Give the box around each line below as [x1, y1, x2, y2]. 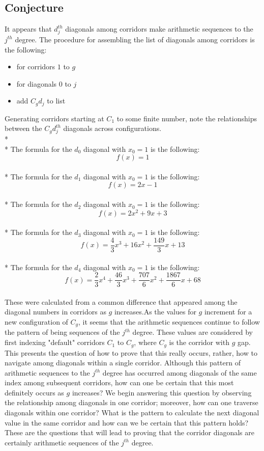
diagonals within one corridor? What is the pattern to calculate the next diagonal [5, 407, 259, 418]
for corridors [16, 61, 55, 72]
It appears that [5, 23, 52, 34]
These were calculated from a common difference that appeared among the [5, 296, 238, 307]
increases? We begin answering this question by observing [72, 387, 252, 397]
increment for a [204, 306, 252, 317]
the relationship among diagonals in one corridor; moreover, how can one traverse [5, 397, 258, 408]
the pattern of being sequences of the [5, 327, 120, 337]
